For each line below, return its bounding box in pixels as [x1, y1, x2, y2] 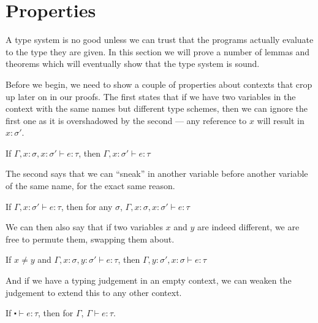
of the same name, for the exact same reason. [6, 179, 175, 192]
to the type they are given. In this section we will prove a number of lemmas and [6, 45, 310, 58]
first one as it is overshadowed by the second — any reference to [6, 114, 247, 126]
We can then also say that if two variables [6, 220, 163, 233]
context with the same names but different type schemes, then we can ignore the [6, 102, 308, 115]
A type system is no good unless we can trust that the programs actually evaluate [6, 33, 314, 46]
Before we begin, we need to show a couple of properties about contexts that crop [6, 77, 312, 90]
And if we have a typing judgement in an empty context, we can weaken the [6, 274, 292, 287]
